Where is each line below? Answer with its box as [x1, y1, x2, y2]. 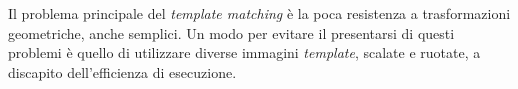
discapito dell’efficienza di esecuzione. [8, 61, 237, 82]
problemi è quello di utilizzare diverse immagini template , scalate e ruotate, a [8, 42, 481, 63]
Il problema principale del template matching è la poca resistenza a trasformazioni [8, 3, 511, 23]
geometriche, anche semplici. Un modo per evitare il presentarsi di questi [8, 22, 455, 43]
